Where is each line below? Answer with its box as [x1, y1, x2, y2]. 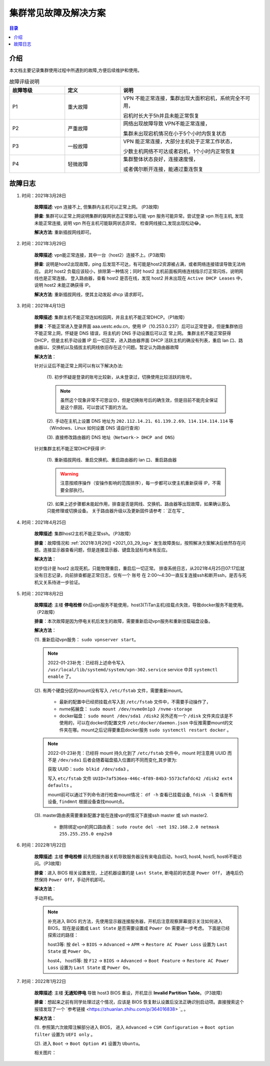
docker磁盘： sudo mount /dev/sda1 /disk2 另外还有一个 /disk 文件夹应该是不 [59, 713, 233, 719]
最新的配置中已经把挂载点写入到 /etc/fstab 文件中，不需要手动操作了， [59, 699, 211, 705]
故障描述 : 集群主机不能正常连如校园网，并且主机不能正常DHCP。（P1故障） [34, 314, 187, 320]
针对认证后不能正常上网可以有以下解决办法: [34, 363, 123, 369]
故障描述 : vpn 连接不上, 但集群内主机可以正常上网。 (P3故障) [34, 204, 159, 210]
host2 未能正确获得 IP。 [44, 282, 93, 288]
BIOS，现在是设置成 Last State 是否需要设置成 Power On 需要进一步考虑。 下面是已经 [47, 925, 230, 931]
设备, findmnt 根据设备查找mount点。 [47, 798, 127, 804]
